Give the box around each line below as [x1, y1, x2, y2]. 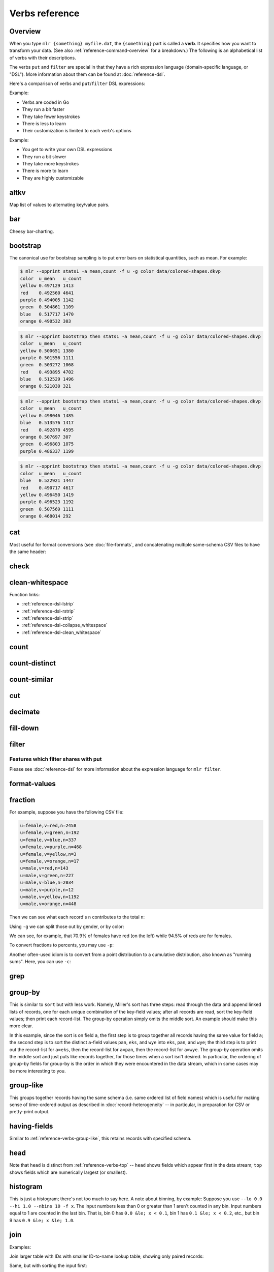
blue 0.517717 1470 [20, 311, 74, 317]
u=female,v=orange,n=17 [20, 858, 80, 864]
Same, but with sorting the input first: [9, 1262, 87, 1269]
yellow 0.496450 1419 [20, 492, 74, 498]
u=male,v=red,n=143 [20, 865, 68, 871]
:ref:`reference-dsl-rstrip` [22, 608, 76, 614]
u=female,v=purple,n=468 [20, 844, 82, 850]
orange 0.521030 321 [20, 383, 71, 389]
